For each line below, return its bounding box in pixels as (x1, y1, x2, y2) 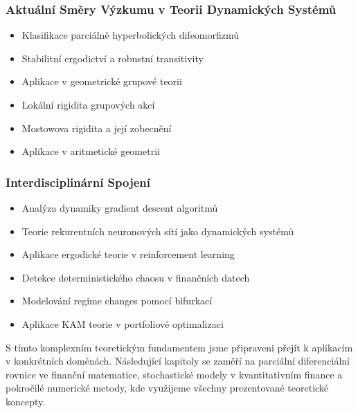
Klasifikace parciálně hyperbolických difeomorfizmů (21, 28, 240, 42)
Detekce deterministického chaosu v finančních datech (21, 270, 250, 284)
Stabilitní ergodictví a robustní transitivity (21, 51, 204, 65)
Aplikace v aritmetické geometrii (21, 144, 160, 158)
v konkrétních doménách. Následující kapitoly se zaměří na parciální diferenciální (6, 354, 350, 368)
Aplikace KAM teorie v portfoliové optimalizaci (21, 316, 224, 331)
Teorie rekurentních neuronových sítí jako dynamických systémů (21, 223, 294, 238)
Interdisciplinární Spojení (6, 173, 151, 190)
